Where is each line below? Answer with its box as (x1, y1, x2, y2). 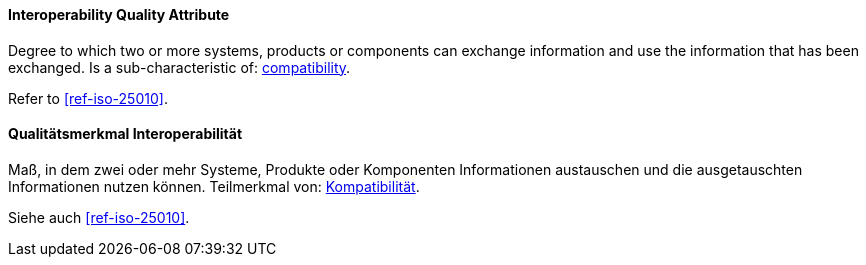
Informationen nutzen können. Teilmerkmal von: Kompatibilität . (8, 177, 420, 195)
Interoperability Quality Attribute (8, 6, 230, 23)
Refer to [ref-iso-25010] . (8, 89, 168, 107)
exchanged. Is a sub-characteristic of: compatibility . (8, 58, 351, 76)
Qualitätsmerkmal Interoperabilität (8, 125, 243, 143)
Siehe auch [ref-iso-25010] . (8, 208, 190, 226)
